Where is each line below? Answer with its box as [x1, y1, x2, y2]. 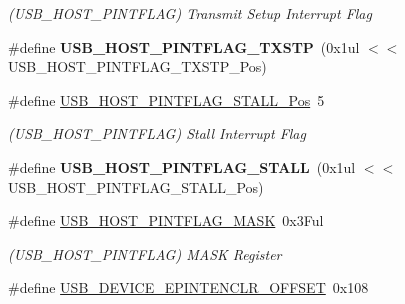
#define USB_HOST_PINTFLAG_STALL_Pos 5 [8, 89, 325, 110]
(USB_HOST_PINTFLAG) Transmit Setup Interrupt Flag [8, 3, 372, 23]
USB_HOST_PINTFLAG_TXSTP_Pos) [8, 56, 267, 77]
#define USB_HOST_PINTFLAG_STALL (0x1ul [8, 156, 356, 177]
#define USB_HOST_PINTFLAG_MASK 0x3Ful [8, 210, 324, 231]
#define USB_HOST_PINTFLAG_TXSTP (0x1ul [8, 36, 360, 57]
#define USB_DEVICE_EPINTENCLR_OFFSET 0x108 [8, 277, 369, 298]
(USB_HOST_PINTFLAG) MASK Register [8, 243, 282, 264]
